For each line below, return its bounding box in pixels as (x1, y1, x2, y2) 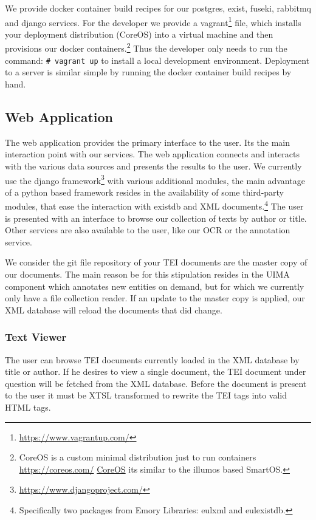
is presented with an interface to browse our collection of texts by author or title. (5, 211, 307, 224)
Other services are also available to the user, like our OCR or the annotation (5, 224, 290, 236)
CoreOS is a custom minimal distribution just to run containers (19, 451, 256, 464)
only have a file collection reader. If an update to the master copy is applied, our (5, 292, 305, 304)
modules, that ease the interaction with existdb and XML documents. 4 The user (5, 198, 304, 213)
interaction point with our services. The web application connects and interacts (5, 148, 300, 160)
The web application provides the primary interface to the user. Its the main (5, 135, 290, 148)
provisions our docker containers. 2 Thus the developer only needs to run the (5, 40, 287, 55)
